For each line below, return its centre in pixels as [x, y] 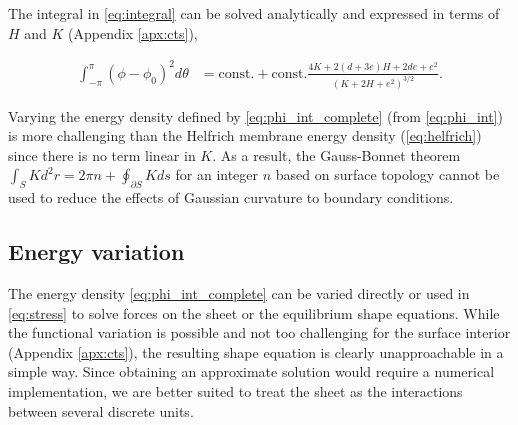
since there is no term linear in [102, 154]
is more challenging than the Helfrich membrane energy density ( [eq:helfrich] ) [245, 135]
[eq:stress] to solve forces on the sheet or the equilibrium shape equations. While [254, 312]
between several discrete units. [101, 410]
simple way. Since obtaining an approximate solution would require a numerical [251, 371]
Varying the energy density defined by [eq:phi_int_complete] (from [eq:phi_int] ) [255, 115]
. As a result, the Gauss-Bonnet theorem [336, 154]
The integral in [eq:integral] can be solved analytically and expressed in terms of [254, 13]
